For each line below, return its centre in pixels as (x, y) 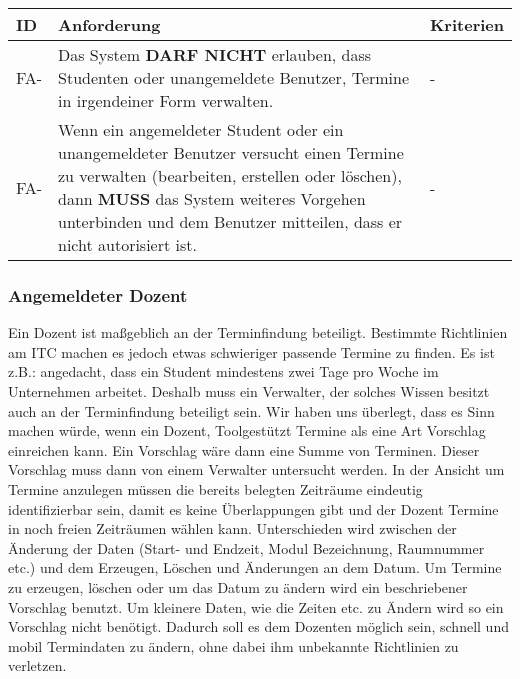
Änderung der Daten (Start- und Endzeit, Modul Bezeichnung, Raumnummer (246, 547)
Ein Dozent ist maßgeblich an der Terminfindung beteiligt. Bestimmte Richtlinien (258, 332)
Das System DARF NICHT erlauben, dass (215, 54)
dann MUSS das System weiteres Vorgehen (212, 198)
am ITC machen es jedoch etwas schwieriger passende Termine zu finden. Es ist (251, 351)
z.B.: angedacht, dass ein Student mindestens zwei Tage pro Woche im (223, 371)
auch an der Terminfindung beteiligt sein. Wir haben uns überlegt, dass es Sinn (251, 410)
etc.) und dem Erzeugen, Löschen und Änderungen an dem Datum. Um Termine (255, 567)
